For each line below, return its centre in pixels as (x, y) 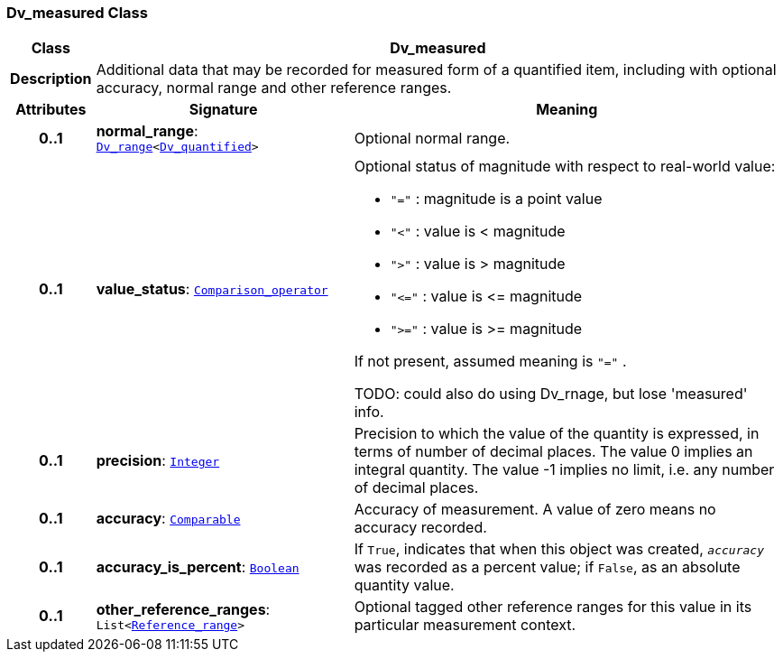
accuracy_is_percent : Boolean (198, 567)
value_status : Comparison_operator (212, 289)
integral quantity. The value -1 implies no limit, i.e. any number (564, 470)
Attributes (51, 110)
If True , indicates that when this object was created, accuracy (559, 549)
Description (51, 79)
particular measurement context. (465, 625)
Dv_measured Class (77, 13)
